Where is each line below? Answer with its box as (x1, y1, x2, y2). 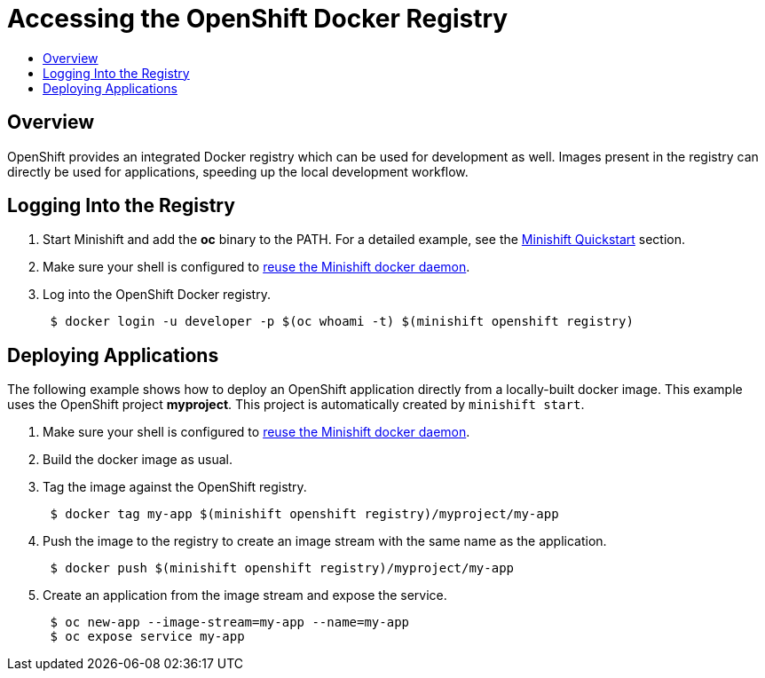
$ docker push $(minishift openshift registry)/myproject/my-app (50, 561, 515, 576)
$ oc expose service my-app (50, 629, 245, 644)
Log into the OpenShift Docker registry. (43, 287, 271, 303)
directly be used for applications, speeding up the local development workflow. (7, 163, 469, 179)
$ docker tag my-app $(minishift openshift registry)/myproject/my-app (50, 507, 559, 522)
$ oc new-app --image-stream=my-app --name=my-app (50, 615, 410, 630)
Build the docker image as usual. (43, 452, 233, 468)
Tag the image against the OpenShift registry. (43, 479, 307, 495)
